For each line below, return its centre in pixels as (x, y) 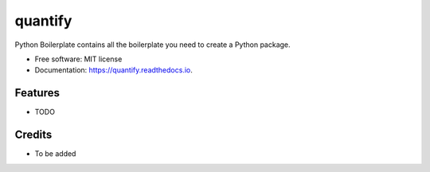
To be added (55, 154)
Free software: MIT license (78, 59)
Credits (33, 135)
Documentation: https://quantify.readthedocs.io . (113, 70)
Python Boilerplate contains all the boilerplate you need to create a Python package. (152, 45)
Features (37, 93)
